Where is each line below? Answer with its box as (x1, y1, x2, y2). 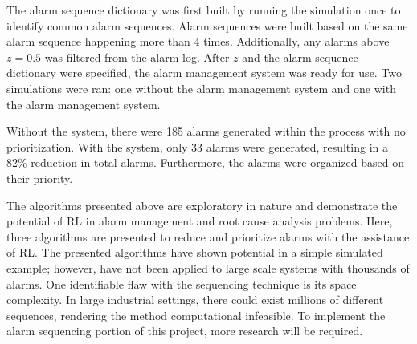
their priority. (6, 169, 73, 186)
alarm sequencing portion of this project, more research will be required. (6, 322, 363, 339)
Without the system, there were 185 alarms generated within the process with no (6, 123, 406, 140)
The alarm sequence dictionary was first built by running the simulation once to (6, 2, 401, 18)
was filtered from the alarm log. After (44, 48, 230, 65)
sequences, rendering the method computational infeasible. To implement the (6, 306, 386, 323)
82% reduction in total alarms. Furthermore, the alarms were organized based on (6, 154, 405, 171)
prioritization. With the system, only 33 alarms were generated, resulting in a (6, 138, 388, 155)
